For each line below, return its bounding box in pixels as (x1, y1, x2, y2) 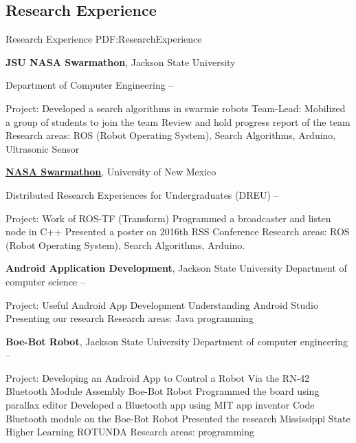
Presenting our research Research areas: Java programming (5, 311, 254, 325)
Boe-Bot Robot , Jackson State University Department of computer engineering (5, 334, 348, 348)
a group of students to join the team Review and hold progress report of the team (5, 114, 351, 129)
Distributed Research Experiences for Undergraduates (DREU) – (5, 187, 279, 202)
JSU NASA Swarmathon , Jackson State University (5, 54, 236, 69)
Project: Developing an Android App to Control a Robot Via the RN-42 (5, 370, 310, 385)
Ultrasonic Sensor (5, 141, 80, 155)
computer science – (5, 274, 85, 288)
